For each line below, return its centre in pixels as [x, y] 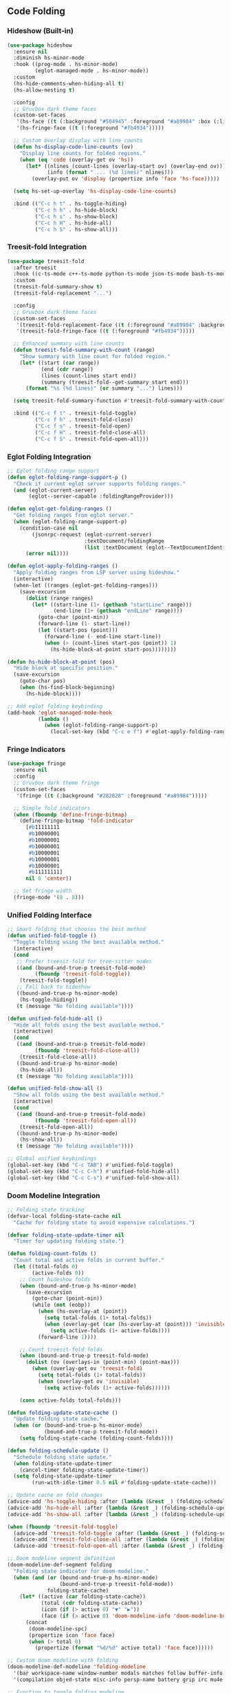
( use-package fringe [37, 764]
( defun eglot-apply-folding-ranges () [63, 566]
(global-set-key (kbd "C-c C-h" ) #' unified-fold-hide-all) [93, 1171]
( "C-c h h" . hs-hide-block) [76, 210]
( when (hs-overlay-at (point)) [82, 1312]
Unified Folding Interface [49, 915]
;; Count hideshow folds [55, 1279]
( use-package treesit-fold [46, 261]
